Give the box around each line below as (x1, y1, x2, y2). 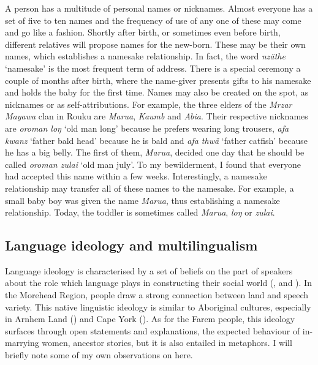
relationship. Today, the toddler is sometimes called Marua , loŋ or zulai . (5, 206, 275, 219)
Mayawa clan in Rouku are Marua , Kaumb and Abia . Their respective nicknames (5, 110, 308, 122)
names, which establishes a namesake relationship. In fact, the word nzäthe (5, 50, 286, 62)
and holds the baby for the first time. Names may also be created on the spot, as (5, 86, 309, 99)
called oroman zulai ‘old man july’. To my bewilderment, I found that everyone (5, 157, 301, 170)
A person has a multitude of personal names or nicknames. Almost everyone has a (5, 2, 313, 14)
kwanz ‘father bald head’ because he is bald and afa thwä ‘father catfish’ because (5, 134, 308, 146)
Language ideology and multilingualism (5, 236, 258, 255)
